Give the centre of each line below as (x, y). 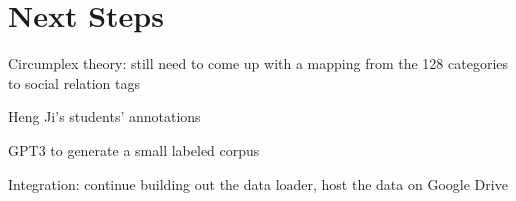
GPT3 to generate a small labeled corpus (134, 149)
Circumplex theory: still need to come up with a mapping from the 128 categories (258, 63)
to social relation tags (74, 82)
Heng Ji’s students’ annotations (104, 116)
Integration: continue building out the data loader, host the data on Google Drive (258, 183)
